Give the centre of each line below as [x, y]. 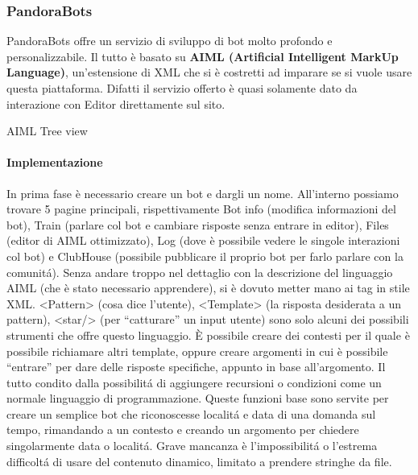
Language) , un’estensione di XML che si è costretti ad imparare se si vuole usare [209, 72]
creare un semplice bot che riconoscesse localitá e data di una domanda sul [191, 413]
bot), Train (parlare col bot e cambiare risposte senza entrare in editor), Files [198, 224]
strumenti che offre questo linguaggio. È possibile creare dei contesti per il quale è [208, 335]
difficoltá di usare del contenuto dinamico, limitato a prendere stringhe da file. [199, 461]
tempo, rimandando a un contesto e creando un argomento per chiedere [183, 430]
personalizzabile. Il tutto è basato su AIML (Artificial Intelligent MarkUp [203, 56]
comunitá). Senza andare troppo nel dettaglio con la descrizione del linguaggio [200, 272]
